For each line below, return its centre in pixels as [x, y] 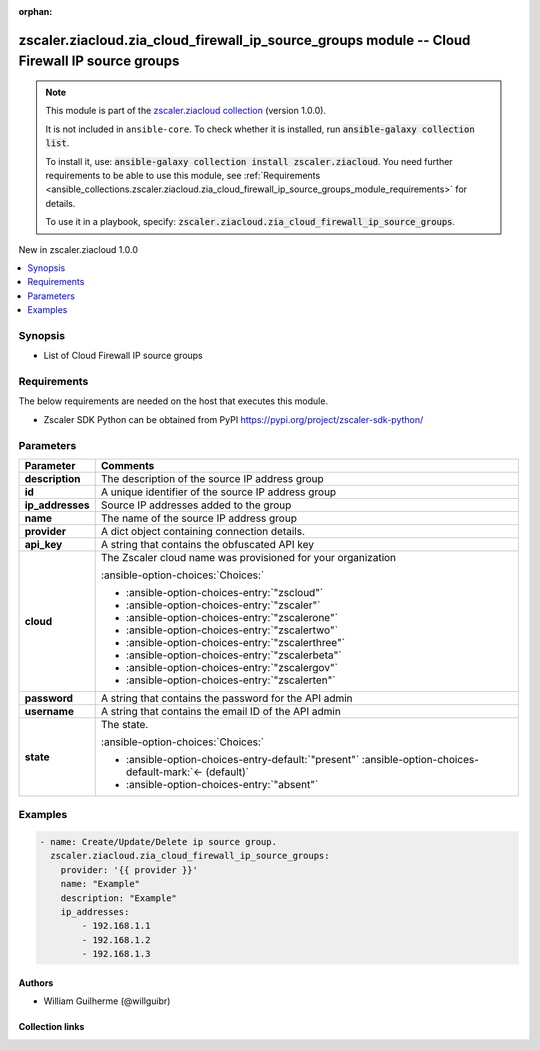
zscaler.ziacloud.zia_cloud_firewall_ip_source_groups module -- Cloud [244, 40]
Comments [127, 465]
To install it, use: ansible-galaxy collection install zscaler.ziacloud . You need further [249, 161]
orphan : [35, 11]
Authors [36, 982]
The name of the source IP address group [198, 518]
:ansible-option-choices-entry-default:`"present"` [242, 759]
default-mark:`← [164, 772]
